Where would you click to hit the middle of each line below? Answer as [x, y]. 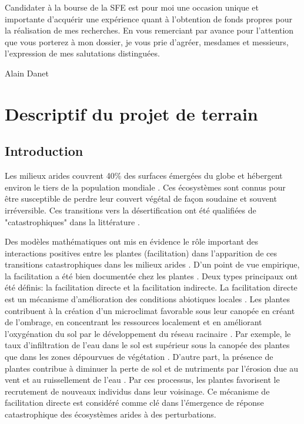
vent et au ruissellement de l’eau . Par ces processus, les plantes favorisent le [142, 380]
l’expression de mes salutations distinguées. [82, 53]
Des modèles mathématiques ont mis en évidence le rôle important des [132, 241]
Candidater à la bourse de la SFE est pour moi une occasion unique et [132, 7]
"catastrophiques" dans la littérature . [72, 221]
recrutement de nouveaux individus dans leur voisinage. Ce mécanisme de [137, 391]
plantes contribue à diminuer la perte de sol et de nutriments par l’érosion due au [152, 368]
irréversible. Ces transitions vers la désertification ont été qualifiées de [131, 210]
